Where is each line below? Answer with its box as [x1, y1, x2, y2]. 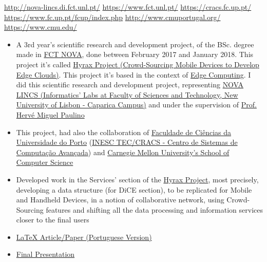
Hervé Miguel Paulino [16, 109, 85, 120]
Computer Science [16, 157, 73, 167]
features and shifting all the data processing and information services [46, 204, 263, 215]
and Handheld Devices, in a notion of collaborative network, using [16, 194, 224, 205]
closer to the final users [16, 214, 89, 225]
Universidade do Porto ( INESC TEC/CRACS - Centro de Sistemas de [16, 137, 238, 147]
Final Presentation [16, 249, 75, 259]
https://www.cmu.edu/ [4, 22, 77, 32]
